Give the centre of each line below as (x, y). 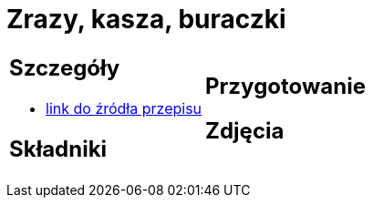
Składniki (58, 149)
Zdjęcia (245, 130)
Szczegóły (65, 67)
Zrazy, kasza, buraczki (146, 19)
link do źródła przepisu (124, 108)
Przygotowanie (285, 86)
